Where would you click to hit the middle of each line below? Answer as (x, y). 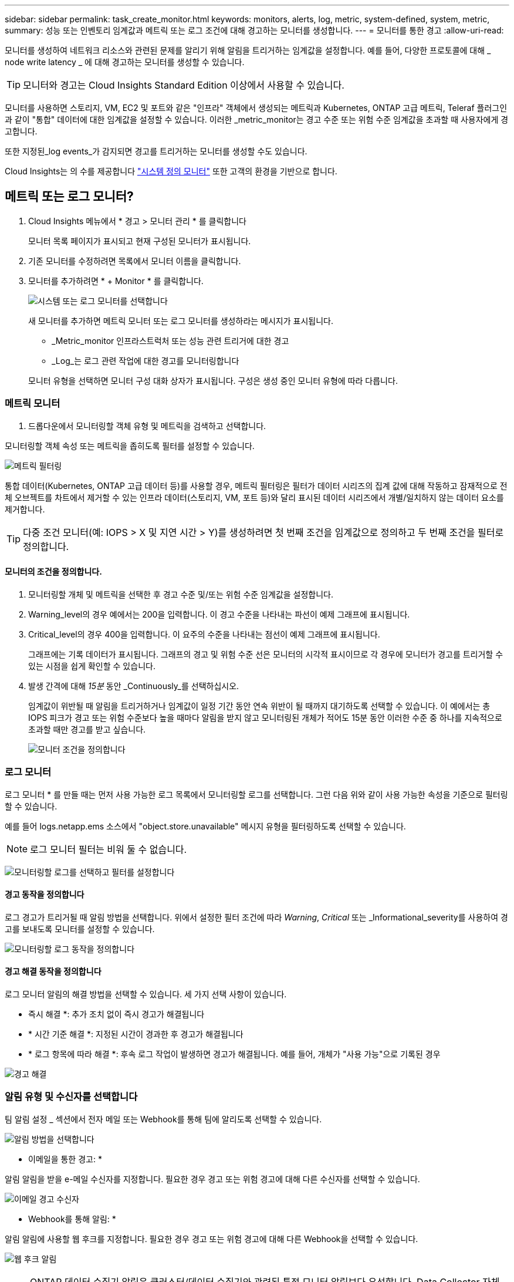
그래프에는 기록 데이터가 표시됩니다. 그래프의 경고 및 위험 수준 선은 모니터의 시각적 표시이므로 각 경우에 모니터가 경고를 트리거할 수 (266, 654)
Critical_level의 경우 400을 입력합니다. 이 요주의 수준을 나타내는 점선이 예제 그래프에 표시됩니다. (204, 634)
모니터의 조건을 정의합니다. (53, 572)
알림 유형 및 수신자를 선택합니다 (71, 1097)
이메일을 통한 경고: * (65, 1159)
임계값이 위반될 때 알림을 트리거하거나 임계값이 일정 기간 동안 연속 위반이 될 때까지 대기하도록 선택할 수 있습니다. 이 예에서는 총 (259, 706)
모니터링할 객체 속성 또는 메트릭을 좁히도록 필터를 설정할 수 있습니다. (130, 446)
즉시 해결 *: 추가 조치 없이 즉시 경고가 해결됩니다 (116, 1014)
